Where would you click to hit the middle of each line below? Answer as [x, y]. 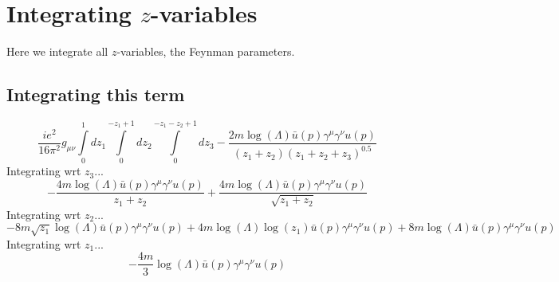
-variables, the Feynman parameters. [206, 51]
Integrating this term [96, 94]
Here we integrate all [57, 51]
